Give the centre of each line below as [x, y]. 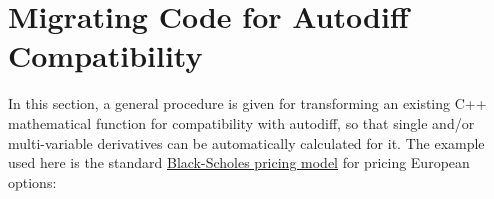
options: [32, 181]
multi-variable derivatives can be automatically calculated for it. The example [246, 142]
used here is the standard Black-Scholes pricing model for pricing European [239, 162]
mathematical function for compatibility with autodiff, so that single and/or [241, 122]
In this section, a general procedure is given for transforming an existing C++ [247, 103]
